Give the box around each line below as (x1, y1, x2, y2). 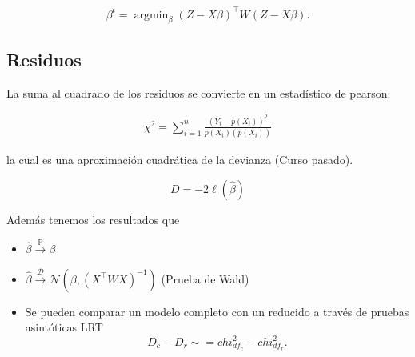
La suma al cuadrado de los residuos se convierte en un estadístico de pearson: (6, 84, 391, 101)
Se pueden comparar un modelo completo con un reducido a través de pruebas (25, 303, 409, 319)
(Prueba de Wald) (161, 270, 249, 287)
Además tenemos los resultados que (6, 211, 180, 227)
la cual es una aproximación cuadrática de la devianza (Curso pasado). (6, 151, 353, 168)
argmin (134, 9, 169, 21)
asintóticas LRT (25, 319, 103, 335)
